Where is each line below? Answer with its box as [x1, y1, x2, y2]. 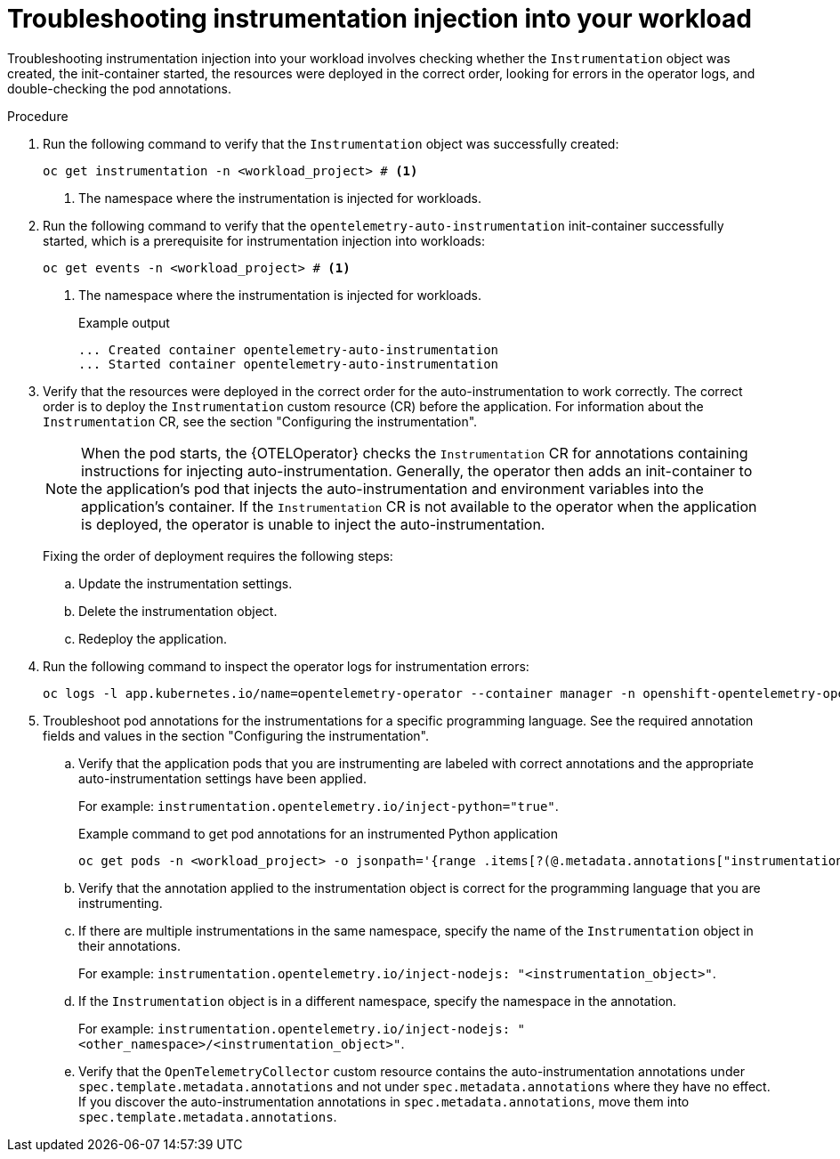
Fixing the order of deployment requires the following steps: [43, 547, 393, 563]
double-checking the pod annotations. [7, 80, 231, 96]
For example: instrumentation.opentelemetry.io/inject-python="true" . [78, 798, 559, 814]
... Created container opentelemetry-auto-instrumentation [78, 342, 499, 357]
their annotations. [78, 937, 181, 953]
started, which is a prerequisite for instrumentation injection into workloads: [43, 232, 486, 248]
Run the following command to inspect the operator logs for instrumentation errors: [43, 658, 529, 674]
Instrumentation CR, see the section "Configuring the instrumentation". [43, 413, 478, 429]
